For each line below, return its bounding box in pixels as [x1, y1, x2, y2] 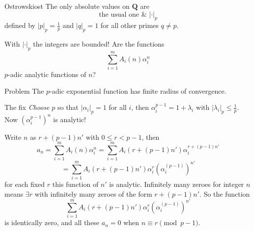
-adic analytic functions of [8, 69, 86, 79]
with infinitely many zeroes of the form [34, 188, 152, 199]
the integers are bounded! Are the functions [33, 39, 165, 49]
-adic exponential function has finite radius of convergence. [50, 85, 226, 96]
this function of [52, 179, 99, 189]
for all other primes [100, 20, 159, 30]
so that [57, 102, 79, 112]
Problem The [4, 85, 44, 96]
